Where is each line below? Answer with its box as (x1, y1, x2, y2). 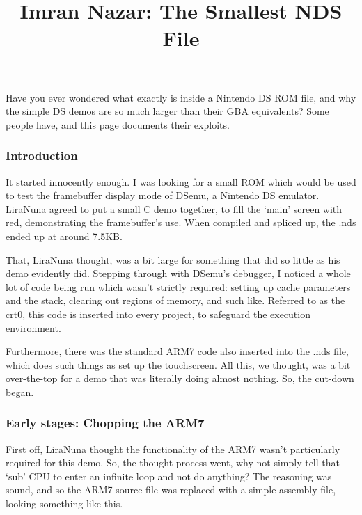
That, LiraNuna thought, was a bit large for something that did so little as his (6, 252, 340, 267)
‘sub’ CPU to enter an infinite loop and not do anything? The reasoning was (6, 468, 332, 483)
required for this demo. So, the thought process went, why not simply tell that (6, 455, 340, 470)
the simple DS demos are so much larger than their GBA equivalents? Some (6, 104, 329, 118)
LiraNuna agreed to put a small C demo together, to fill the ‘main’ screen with (6, 201, 343, 216)
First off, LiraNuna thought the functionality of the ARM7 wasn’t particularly (6, 441, 340, 456)
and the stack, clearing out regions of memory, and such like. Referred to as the (6, 293, 345, 308)
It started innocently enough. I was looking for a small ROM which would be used (6, 174, 356, 189)
